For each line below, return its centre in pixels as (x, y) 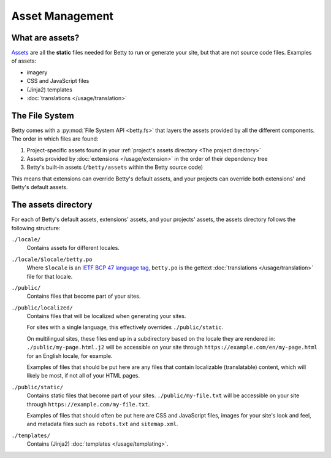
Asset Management (62, 16)
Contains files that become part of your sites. (84, 296)
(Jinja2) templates (50, 90)
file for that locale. (50, 276)
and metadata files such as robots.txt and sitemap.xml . (102, 424)
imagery (37, 72)
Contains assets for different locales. (73, 248)
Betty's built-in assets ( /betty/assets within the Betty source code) (115, 167)
